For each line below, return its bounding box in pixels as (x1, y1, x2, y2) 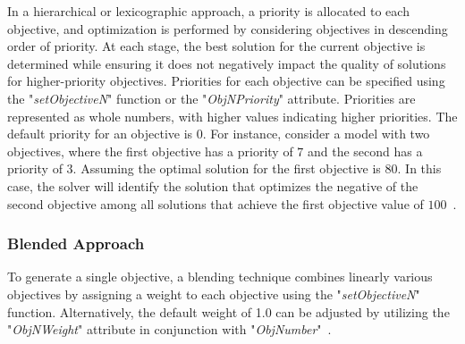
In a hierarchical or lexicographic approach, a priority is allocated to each (7, 2, 410, 20)
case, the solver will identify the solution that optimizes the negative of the (7, 176, 418, 195)
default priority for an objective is (7, 124, 193, 143)
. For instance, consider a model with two (202, 124, 430, 143)
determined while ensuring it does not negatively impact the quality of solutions (7, 54, 446, 72)
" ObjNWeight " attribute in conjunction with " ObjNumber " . (7, 320, 332, 339)
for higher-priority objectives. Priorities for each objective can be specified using (7, 71, 445, 90)
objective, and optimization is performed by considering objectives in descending (7, 19, 448, 38)
